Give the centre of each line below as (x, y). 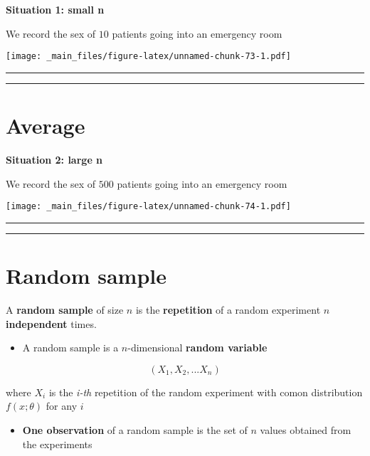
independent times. (51, 323)
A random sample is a (70, 348)
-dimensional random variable (197, 348)
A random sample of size (65, 309)
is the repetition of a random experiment (228, 309)
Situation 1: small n (55, 9)
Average (46, 126)
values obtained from (306, 429)
